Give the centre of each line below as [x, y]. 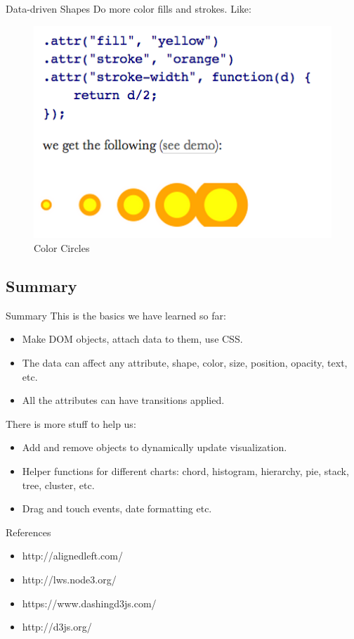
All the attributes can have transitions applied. [123, 400]
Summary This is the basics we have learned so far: [116, 315]
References [28, 532]
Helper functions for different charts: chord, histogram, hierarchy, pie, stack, [185, 471]
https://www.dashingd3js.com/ [89, 603]
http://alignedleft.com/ [72, 556]
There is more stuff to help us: [71, 423]
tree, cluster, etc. [58, 485]
